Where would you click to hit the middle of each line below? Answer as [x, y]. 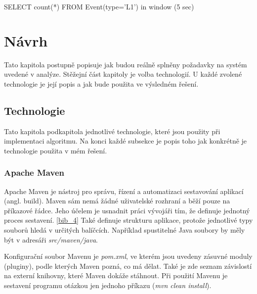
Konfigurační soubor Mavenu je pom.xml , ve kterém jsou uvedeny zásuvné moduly [128, 256]
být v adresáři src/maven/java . [51, 239]
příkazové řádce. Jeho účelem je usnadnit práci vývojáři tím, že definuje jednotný [127, 210]
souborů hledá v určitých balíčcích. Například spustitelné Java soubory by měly [125, 230]
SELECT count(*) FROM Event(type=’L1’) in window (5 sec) [99, 6]
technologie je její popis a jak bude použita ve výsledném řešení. [101, 83]
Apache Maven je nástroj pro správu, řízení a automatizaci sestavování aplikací [124, 191]
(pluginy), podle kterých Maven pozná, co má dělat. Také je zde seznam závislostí [128, 266]
